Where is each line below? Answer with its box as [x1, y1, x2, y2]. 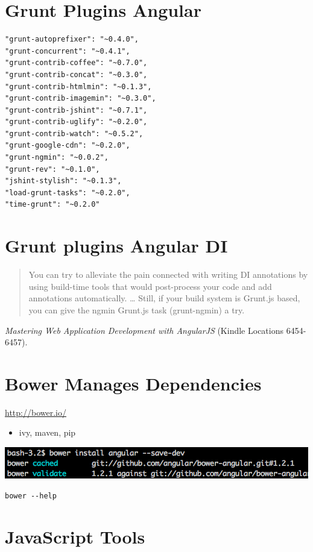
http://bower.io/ [5, 406, 66, 418]
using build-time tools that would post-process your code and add [28, 280, 272, 292]
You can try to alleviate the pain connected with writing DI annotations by [28, 268, 308, 281]
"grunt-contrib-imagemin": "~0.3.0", [5, 94, 156, 103]
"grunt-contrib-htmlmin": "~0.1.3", [5, 82, 152, 91]
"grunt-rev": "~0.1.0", [5, 165, 100, 174]
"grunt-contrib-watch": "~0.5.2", [5, 129, 144, 138]
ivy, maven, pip [19, 426, 76, 439]
